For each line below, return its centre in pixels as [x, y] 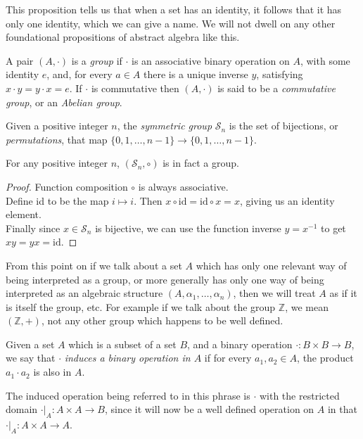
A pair [20, 60]
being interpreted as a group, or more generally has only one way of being [165, 279]
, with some [325, 60]
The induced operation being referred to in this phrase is [128, 395]
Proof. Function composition [67, 186]
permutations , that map [57, 139]
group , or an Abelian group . [64, 102]
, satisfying [280, 74]
